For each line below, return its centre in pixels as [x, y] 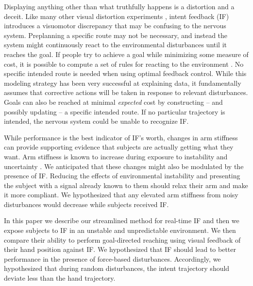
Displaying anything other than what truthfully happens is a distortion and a [119, 6]
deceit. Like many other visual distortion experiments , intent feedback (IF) [117, 16]
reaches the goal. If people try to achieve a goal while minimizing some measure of [126, 54]
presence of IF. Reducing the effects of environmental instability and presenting [122, 176]
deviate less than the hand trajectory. [60, 278]
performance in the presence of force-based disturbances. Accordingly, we [112, 258]
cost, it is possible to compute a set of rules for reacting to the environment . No [124, 64]
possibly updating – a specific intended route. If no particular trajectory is [115, 111]
